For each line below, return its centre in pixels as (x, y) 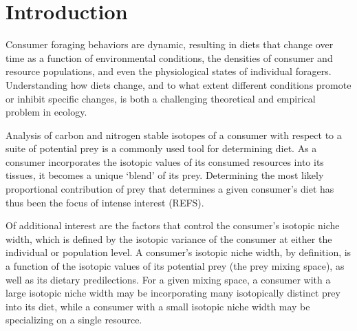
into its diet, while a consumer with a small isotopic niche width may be (158, 306)
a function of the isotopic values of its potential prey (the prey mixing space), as (175, 266)
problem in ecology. (46, 112)
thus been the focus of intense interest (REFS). (105, 202)
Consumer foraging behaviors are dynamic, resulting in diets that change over (170, 44)
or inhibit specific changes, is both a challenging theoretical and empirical (161, 98)
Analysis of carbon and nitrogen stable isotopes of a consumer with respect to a (174, 135)
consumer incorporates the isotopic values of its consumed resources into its (165, 161)
